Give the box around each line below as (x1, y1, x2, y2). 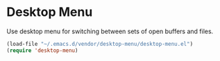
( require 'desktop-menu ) (6, 46, 78, 54)
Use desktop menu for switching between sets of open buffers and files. (6, 27, 214, 35)
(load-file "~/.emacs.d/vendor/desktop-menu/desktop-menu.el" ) (6, 40, 194, 47)
